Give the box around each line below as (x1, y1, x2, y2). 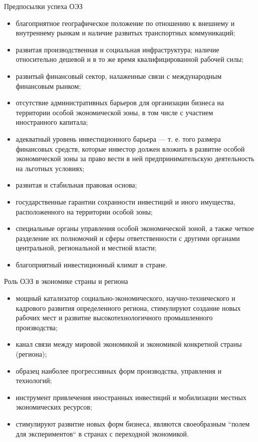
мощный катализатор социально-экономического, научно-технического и (15, 293, 236, 303)
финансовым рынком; (15, 80, 81, 91)
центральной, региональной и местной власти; (15, 242, 157, 253)
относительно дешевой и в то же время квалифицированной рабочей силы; (15, 54, 244, 64)
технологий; (15, 375, 52, 386)
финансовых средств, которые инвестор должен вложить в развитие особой (15, 143, 245, 154)
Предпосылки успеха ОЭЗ (4, 1, 83, 11)
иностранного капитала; (15, 117, 88, 127)
